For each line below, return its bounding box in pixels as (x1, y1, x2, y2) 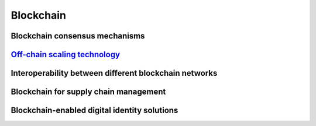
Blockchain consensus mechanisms (11, 31, 145, 41)
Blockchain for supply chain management (11, 87, 166, 97)
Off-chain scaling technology (11, 50, 120, 60)
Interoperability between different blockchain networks (11, 68, 218, 78)
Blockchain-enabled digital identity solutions (11, 106, 178, 116)
